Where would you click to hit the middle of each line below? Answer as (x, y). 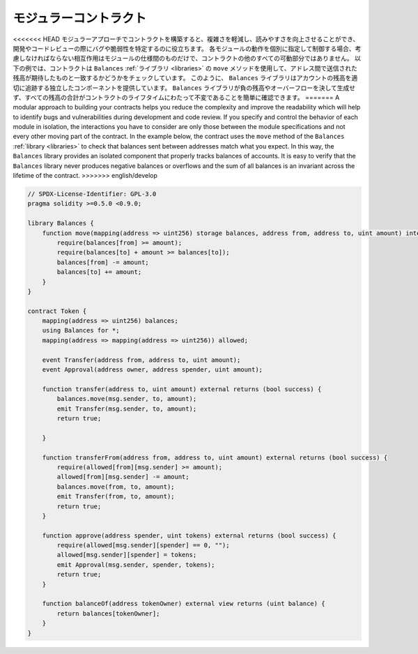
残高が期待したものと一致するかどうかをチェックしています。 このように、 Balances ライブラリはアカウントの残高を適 (185, 78)
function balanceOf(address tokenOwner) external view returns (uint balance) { (184, 604)
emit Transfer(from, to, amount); (116, 496)
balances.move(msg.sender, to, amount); (127, 399)
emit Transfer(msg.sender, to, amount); (127, 409)
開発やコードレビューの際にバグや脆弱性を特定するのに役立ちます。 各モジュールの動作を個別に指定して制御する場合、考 (187, 48)
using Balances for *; (81, 330)
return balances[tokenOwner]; (108, 613)
